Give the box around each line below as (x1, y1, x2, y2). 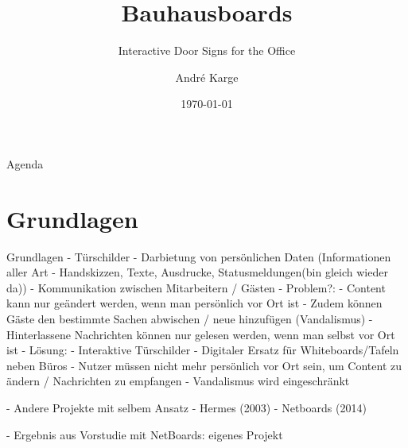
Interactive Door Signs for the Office (118, 42, 296, 59)
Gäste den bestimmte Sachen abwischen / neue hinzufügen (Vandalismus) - (6, 311, 373, 326)
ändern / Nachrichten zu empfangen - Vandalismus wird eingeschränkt (6, 373, 350, 389)
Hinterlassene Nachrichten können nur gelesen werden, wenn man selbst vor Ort (6, 326, 395, 342)
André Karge (175, 68, 239, 85)
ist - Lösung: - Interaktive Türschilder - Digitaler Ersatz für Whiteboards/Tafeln (6, 342, 399, 358)
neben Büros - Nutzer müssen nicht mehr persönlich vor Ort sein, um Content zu (6, 357, 402, 373)
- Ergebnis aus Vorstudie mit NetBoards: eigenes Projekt (6, 426, 283, 442)
